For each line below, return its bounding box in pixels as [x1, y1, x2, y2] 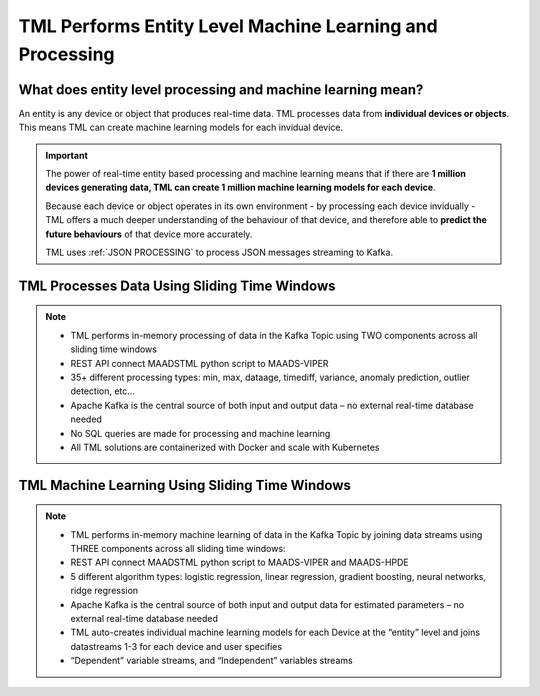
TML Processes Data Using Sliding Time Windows [18, 277, 336, 294]
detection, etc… [70, 385, 135, 397]
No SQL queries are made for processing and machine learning [70, 427, 331, 439]
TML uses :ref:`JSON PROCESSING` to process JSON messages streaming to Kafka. [45, 246, 394, 258]
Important [45, 149, 89, 161]
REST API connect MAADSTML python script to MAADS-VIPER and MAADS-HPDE [70, 556, 409, 569]
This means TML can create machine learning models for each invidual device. [18, 121, 344, 134]
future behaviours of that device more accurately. [45, 228, 253, 240]
